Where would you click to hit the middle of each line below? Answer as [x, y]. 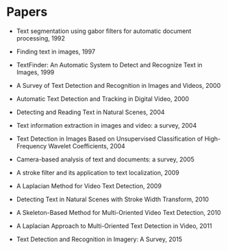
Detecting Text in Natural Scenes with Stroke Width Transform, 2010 [113, 199]
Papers [27, 12]
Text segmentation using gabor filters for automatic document [104, 31]
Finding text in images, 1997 [56, 52]
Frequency [31, 146]
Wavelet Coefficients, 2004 [87, 146]
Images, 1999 [35, 72]
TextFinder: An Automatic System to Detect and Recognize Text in [109, 65]
